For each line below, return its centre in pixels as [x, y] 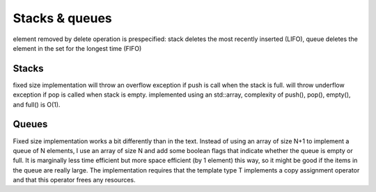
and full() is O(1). [37, 104]
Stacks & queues [63, 18]
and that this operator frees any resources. [74, 180]
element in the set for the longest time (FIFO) [77, 48]
